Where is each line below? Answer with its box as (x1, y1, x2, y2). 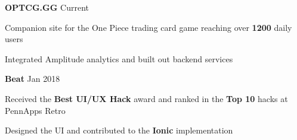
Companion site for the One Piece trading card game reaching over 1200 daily (5, 21, 292, 33)
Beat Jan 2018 (5, 72, 60, 85)
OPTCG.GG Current (5, 1, 89, 13)
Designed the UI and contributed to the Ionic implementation (5, 124, 233, 136)
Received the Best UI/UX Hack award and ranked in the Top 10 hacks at (5, 92, 288, 104)
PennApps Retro (5, 104, 66, 116)
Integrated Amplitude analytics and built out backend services (5, 52, 233, 65)
